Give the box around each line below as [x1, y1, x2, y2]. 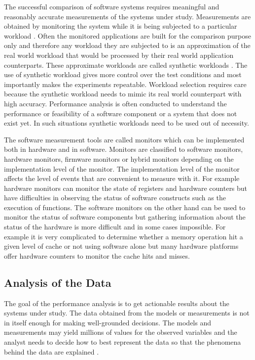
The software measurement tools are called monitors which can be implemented [4, 134, 245, 144]
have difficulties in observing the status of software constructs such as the [4, 192, 226, 203]
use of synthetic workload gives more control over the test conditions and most [4, 69, 242, 80]
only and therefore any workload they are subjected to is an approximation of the [4, 40, 251, 50]
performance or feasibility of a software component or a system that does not [4, 108, 237, 118]
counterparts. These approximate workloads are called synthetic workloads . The [4, 59, 248, 70]
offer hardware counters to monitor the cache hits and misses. [4, 250, 190, 261]
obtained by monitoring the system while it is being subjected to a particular [4, 21, 237, 31]
